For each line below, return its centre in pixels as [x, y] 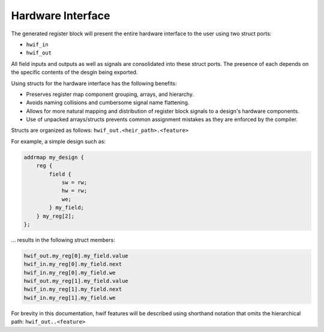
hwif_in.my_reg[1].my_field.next [73, 289]
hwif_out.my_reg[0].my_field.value [76, 256]
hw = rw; [74, 191]
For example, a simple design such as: [58, 141]
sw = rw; [74, 182]
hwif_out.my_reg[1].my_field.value [76, 281]
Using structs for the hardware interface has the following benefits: [94, 83]
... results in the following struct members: [63, 240]
